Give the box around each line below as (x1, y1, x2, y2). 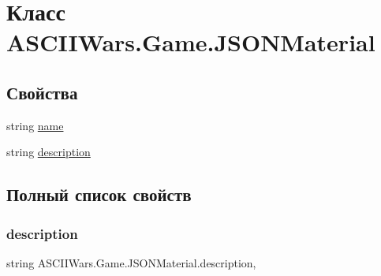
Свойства (6, 80, 78, 104)
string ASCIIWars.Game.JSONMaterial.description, (6, 254, 256, 270)
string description (6, 144, 91, 160)
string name (6, 117, 64, 133)
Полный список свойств (6, 182, 192, 207)
